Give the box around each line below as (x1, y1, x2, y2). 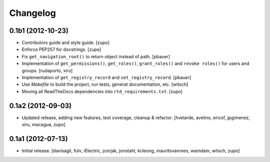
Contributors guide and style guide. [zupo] (21, 40, 109, 46)
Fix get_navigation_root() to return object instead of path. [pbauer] (21, 53, 170, 59)
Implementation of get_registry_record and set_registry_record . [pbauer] (21, 75, 191, 81)
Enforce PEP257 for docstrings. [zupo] (21, 46, 101, 52)
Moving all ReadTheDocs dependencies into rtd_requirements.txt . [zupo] (21, 88, 182, 94)
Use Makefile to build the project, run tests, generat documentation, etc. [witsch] (21, 81, 188, 87)
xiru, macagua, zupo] (21, 122, 66, 128)
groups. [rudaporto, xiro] (21, 67, 72, 73)
